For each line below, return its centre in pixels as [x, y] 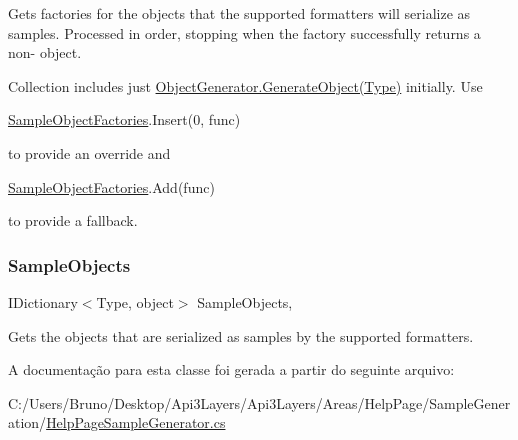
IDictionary [43, 301]
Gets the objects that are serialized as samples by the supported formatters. [241, 335]
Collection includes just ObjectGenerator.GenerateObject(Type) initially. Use [245, 85]
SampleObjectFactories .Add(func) [111, 186]
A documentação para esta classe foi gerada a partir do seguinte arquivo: [231, 369]
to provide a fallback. [73, 220]
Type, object [135, 301]
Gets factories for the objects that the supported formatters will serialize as [239, 13]
